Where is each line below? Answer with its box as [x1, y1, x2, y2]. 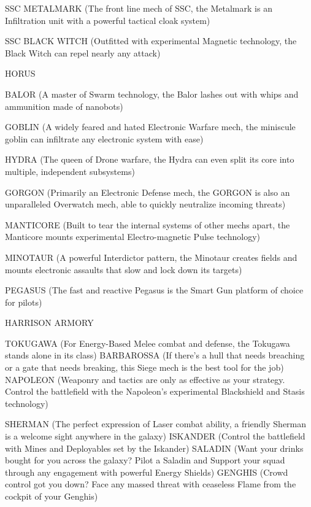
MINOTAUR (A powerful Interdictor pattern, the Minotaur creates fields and [5, 250, 298, 263]
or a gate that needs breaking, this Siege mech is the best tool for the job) [5, 361, 284, 374]
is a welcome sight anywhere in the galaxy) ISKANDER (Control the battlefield [5, 430, 305, 443]
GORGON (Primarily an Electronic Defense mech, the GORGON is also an [5, 185, 290, 198]
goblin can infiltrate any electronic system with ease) [5, 132, 204, 145]
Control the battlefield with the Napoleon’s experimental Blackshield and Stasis [5, 385, 305, 398]
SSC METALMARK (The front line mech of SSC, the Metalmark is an [5, 2, 272, 14]
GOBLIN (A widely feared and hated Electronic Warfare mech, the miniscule [5, 120, 296, 133]
